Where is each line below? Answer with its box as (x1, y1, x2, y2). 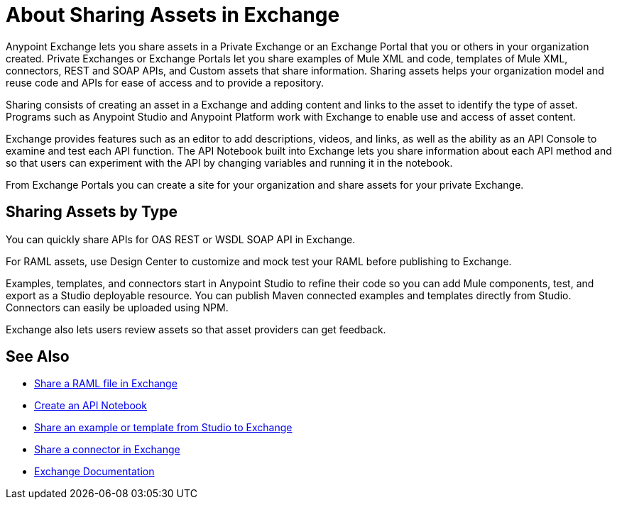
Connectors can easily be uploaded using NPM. (6, 301, 229, 313)
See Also (6, 348, 70, 366)
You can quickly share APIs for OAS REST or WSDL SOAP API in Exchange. (6, 233, 356, 245)
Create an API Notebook (34, 399, 147, 412)
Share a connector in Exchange (34, 443, 180, 456)
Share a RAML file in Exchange (34, 377, 178, 390)
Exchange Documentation (34, 465, 155, 478)
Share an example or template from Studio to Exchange (34, 421, 293, 434)
